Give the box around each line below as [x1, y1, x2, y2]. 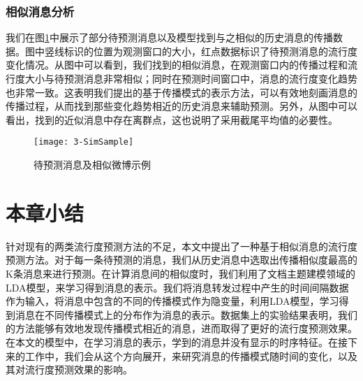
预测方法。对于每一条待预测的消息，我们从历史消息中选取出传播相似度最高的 [6, 252, 357, 267]
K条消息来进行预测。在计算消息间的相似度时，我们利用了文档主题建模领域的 [6, 266, 355, 280]
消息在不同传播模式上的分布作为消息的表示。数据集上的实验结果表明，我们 [15, 307, 357, 322]
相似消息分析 [6, 2, 75, 20]
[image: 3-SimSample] [34, 137, 134, 148]
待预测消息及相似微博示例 [34, 157, 151, 172]
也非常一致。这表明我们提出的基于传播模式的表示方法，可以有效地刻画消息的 [6, 85, 357, 99]
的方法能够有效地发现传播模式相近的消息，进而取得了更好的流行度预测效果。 [6, 321, 357, 336]
